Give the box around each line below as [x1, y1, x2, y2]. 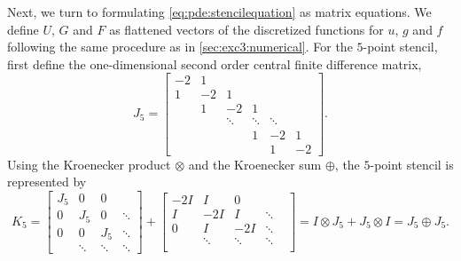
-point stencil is [370, 154, 454, 173]
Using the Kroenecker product [7, 154, 171, 173]
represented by [7, 172, 87, 191]
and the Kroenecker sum [188, 154, 322, 173]
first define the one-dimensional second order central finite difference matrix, [7, 54, 422, 73]
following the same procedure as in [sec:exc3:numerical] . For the [7, 37, 353, 56]
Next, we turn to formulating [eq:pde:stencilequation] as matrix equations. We [7, 3, 432, 20]
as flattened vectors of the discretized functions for [109, 20, 384, 38]
